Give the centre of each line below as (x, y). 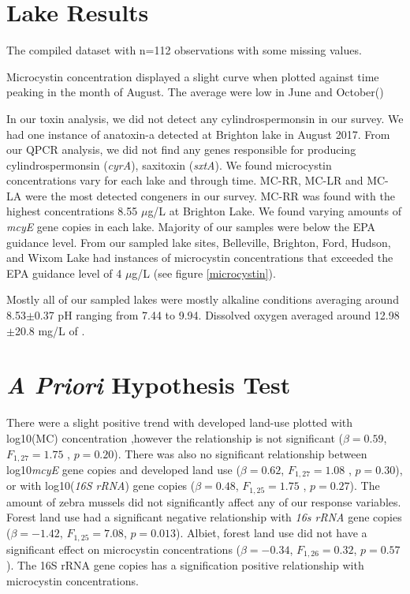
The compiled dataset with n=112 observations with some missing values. (184, 50)
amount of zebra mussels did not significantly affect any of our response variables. (204, 501)
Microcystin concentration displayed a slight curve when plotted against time (193, 76)
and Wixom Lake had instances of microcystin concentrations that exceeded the (200, 258)
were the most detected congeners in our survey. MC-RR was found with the (210, 195)
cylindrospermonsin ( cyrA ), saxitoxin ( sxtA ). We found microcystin (169, 164)
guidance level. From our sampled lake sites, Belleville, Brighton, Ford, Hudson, (199, 242)
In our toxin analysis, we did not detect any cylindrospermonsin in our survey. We (205, 118)
